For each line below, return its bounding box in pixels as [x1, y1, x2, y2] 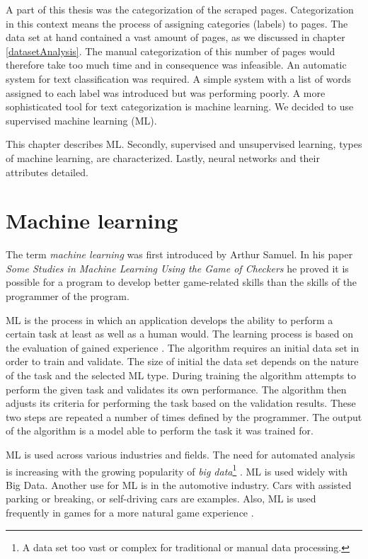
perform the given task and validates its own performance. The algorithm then [6, 381, 347, 396]
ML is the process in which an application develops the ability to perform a [6, 312, 333, 327]
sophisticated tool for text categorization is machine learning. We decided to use [6, 99, 354, 114]
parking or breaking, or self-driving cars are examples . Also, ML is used [6, 491, 316, 506]
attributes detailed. [6, 164, 88, 179]
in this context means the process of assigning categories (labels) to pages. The [6, 16, 348, 30]
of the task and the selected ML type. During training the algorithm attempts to [6, 368, 357, 382]
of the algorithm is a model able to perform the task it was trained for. [6, 423, 314, 438]
